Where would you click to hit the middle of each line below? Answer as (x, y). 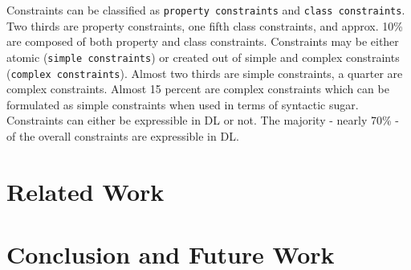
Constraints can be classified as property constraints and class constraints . (206, 10)
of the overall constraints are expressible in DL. (123, 135)
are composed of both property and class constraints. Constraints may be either (203, 41)
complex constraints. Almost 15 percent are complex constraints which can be (198, 89)
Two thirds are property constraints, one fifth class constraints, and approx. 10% (205, 25)
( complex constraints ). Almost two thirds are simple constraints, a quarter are (205, 73)
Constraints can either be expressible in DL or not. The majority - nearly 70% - (203, 120)
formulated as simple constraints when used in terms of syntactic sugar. (183, 104)
